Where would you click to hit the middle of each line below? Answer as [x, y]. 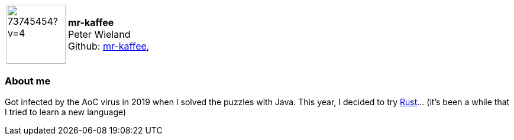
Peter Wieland [99, 34]
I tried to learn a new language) [66, 112]
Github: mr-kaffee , [109, 46]
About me [28, 81]
